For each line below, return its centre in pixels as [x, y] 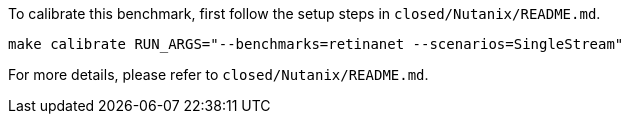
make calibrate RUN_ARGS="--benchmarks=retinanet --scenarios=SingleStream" [316, 44]
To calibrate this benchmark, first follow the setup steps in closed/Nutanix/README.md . [304, 13]
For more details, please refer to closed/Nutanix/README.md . [218, 74]
